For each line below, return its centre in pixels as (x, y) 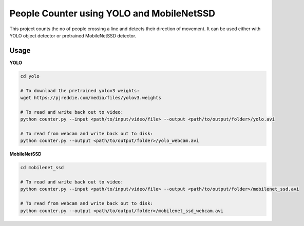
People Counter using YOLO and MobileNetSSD (112, 13)
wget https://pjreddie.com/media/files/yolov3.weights (91, 98)
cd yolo (30, 76)
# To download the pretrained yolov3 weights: (80, 90)
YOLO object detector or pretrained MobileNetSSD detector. (73, 35)
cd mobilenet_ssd (42, 168)
